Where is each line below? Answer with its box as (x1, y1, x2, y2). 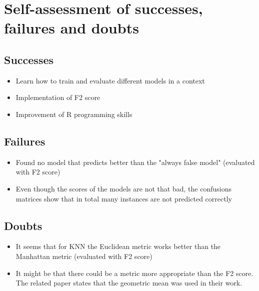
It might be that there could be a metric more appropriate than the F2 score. (15, 267, 253, 278)
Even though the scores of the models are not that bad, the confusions (15, 183, 231, 193)
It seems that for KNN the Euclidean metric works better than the (15, 241, 221, 251)
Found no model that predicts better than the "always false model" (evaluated (15, 156, 255, 167)
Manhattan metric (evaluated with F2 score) (15, 250, 152, 261)
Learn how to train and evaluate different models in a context (15, 75, 205, 85)
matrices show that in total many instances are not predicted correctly (15, 193, 232, 203)
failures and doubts (4, 17, 139, 38)
